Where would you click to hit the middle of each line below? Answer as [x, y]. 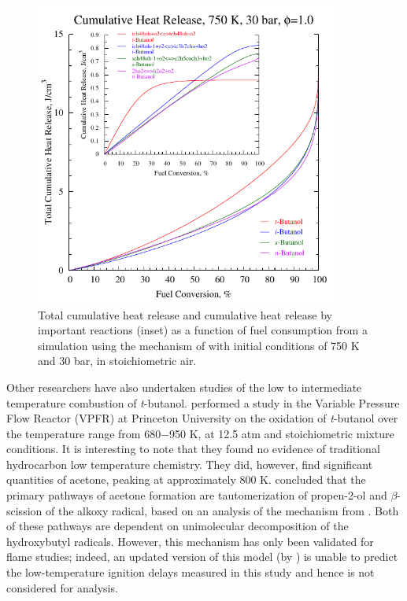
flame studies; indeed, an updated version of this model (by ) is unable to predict [202, 557]
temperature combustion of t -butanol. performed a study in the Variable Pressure [203, 402]
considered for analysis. [62, 587]
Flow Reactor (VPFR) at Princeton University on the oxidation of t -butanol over [202, 418]
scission [24, 510]
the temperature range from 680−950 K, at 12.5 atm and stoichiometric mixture [200, 433]
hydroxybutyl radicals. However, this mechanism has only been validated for [190, 541]
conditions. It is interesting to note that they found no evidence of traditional [193, 449]
